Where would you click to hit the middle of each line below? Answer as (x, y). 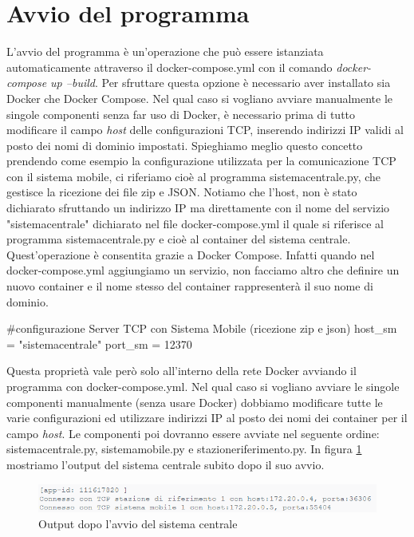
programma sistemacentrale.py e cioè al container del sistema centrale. (179, 239)
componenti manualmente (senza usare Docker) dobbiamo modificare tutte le (195, 402)
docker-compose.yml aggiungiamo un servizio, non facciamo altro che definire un (203, 270)
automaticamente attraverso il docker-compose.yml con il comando (170, 67)
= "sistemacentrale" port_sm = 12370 (99, 344)
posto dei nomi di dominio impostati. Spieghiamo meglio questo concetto (185, 145)
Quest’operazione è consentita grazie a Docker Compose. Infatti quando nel (191, 254)
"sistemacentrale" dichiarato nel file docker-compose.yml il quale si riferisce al (195, 223)
